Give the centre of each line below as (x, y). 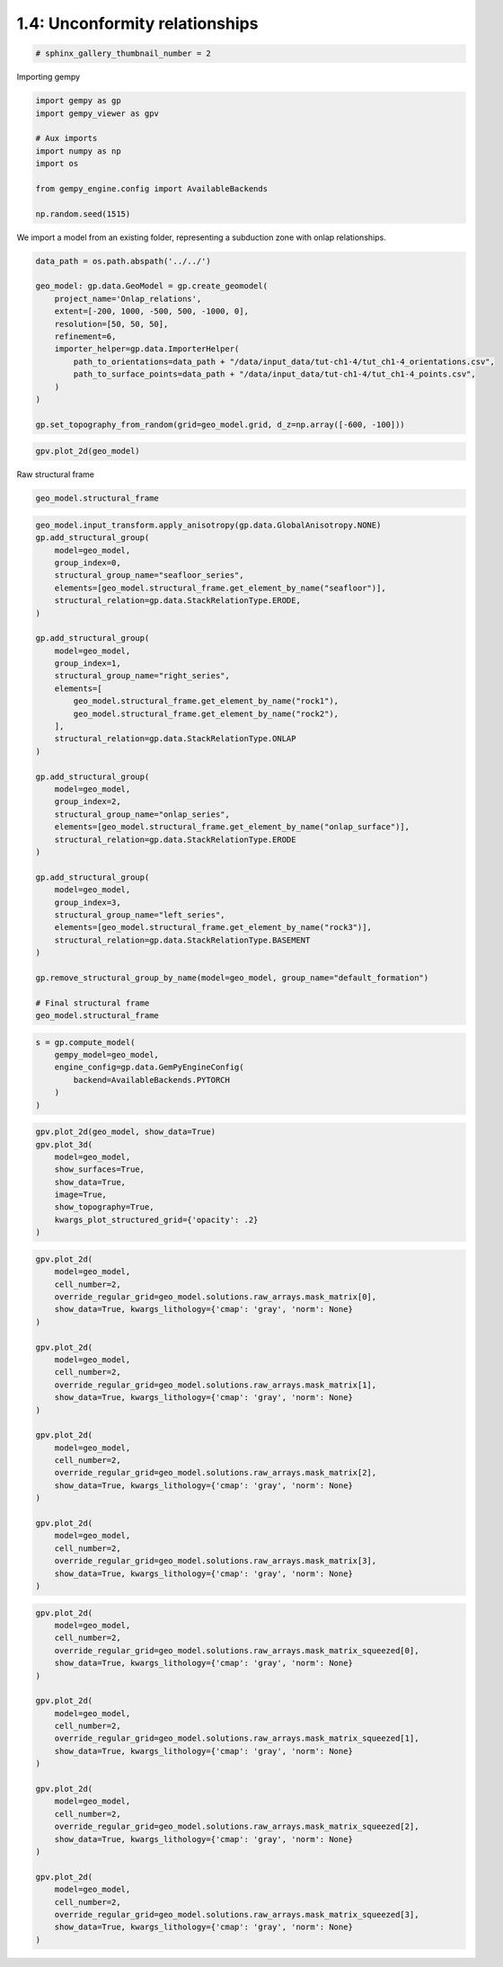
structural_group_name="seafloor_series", (149, 576)
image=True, (81, 1195)
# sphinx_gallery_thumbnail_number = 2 (123, 53)
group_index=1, (88, 664)
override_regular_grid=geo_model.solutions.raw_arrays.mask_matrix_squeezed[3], (237, 1914)
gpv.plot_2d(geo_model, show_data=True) (125, 1132)
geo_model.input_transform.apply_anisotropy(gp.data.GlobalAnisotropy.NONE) (208, 525)
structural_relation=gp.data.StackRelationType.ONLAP (175, 739)
